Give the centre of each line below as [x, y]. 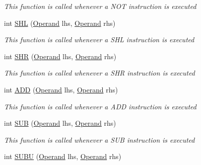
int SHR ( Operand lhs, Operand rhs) [60, 56]
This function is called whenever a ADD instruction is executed [100, 106]
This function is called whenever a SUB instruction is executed [100, 139]
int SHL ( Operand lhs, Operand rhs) [60, 23]
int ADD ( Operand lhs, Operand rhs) [61, 89]
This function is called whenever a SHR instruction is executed [100, 73]
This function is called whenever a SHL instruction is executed [99, 40]
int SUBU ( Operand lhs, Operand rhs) [63, 156]
